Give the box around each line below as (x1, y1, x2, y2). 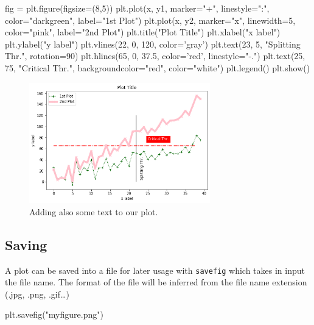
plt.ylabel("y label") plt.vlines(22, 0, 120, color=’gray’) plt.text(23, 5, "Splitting (5, 37, 301, 50)
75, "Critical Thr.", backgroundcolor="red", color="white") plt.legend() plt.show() (5, 61, 310, 74)
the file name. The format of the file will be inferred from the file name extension (5, 276, 307, 288)
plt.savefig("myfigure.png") (5, 308, 103, 321)
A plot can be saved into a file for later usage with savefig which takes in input (5, 263, 305, 276)
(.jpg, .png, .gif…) (5, 287, 69, 300)
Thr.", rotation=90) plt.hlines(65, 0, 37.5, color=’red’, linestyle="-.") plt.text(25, (5, 49, 305, 62)
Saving (5, 235, 47, 254)
